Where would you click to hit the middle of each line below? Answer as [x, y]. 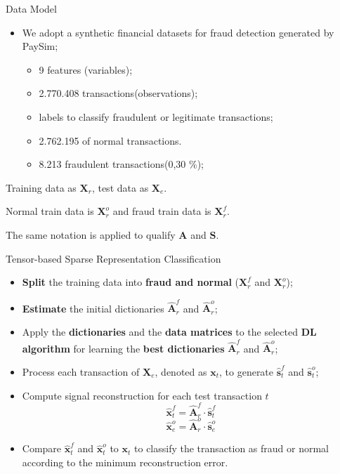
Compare [42, 448]
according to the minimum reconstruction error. [125, 462]
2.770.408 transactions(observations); [118, 93]
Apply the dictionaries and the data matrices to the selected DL [169, 332]
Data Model [31, 8]
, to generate [247, 371]
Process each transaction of [81, 371]
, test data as [120, 187]
